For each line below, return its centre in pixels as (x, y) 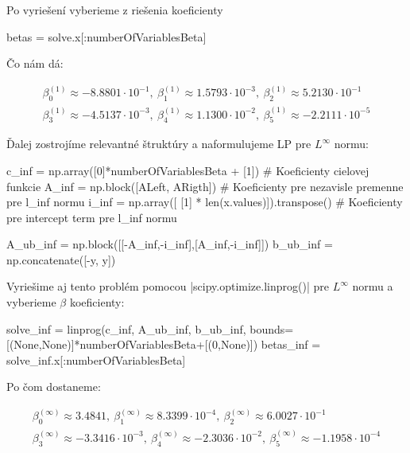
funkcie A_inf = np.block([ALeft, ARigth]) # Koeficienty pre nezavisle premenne (205, 186)
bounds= (272, 328)
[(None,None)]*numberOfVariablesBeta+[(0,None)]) (132, 344)
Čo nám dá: (35, 63)
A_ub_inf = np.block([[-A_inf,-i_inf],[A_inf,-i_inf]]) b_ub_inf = (170, 244)
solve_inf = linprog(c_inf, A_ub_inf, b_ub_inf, (126, 328)
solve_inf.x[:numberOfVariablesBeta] (96, 359)
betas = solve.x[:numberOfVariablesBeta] (106, 36)
